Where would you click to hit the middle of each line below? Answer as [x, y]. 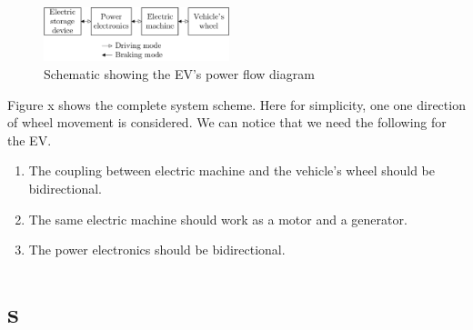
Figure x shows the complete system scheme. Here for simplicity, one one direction [236, 104]
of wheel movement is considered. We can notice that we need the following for [227, 122]
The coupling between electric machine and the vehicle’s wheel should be [232, 170]
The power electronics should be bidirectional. [157, 250]
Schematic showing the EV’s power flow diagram [179, 74]
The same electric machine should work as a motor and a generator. [218, 219]
